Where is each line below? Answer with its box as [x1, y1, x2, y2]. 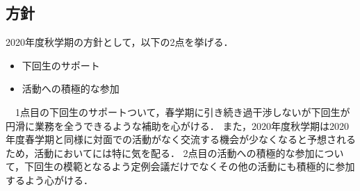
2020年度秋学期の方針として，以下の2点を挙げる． [6, 35, 234, 49]
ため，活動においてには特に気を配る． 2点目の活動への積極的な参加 [6, 145, 315, 160]
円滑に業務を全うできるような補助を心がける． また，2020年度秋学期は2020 [6, 118, 350, 133]
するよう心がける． [6, 172, 93, 187]
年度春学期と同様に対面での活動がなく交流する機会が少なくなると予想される [6, 132, 356, 147]
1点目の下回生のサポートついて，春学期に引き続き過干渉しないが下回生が [15, 104, 350, 119]
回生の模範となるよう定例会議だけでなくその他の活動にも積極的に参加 [34, 159, 355, 174]
